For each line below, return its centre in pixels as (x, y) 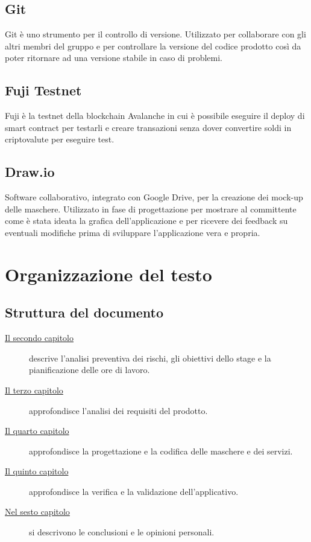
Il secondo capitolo (39, 338)
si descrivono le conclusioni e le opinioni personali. (122, 532)
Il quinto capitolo (37, 471)
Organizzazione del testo (108, 274)
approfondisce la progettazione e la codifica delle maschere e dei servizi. (161, 451)
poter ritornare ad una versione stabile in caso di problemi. (114, 58)
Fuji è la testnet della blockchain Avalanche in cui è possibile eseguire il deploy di (155, 116)
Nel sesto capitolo (37, 512)
